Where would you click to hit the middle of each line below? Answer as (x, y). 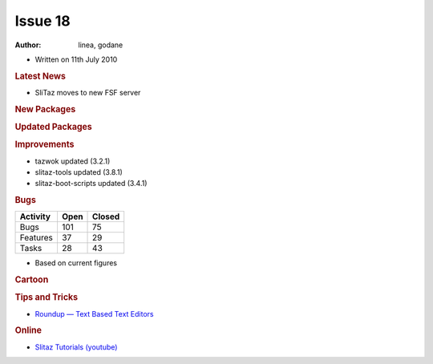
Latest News (40, 76)
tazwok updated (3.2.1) (73, 161)
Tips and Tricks (47, 297)
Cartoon (32, 280)
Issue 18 (43, 21)
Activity (35, 216)
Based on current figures (76, 263)
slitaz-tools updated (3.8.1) (79, 172)
